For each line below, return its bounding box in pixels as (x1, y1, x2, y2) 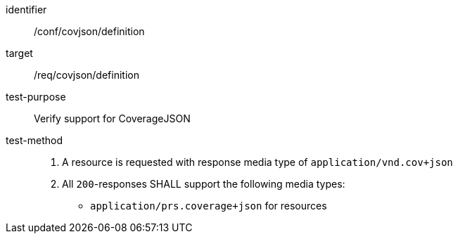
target (6, 47, 33, 59)
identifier (6, 4, 47, 15)
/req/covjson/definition (34, 69, 139, 81)
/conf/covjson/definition (34, 25, 145, 37)
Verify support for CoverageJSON (34, 112, 191, 124)
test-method (6, 134, 63, 146)
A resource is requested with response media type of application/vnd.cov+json (62, 156, 453, 168)
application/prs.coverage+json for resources (90, 200, 327, 212)
